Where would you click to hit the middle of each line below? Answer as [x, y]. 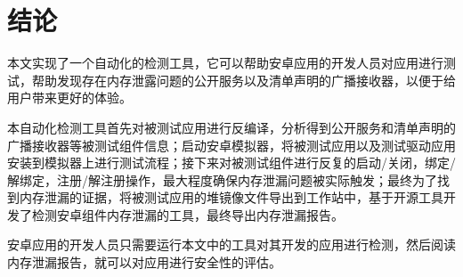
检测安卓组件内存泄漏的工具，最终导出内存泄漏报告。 [187, 214]
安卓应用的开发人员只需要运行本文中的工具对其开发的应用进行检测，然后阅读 [231, 244]
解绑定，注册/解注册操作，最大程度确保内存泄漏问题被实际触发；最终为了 [222, 179]
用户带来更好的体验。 [69, 98]
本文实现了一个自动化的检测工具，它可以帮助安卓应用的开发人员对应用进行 [225, 63]
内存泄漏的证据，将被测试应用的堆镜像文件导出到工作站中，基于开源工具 [231, 197]
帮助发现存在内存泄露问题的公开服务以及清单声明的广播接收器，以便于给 [244, 80]
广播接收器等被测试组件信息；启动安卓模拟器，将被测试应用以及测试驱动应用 [231, 145]
